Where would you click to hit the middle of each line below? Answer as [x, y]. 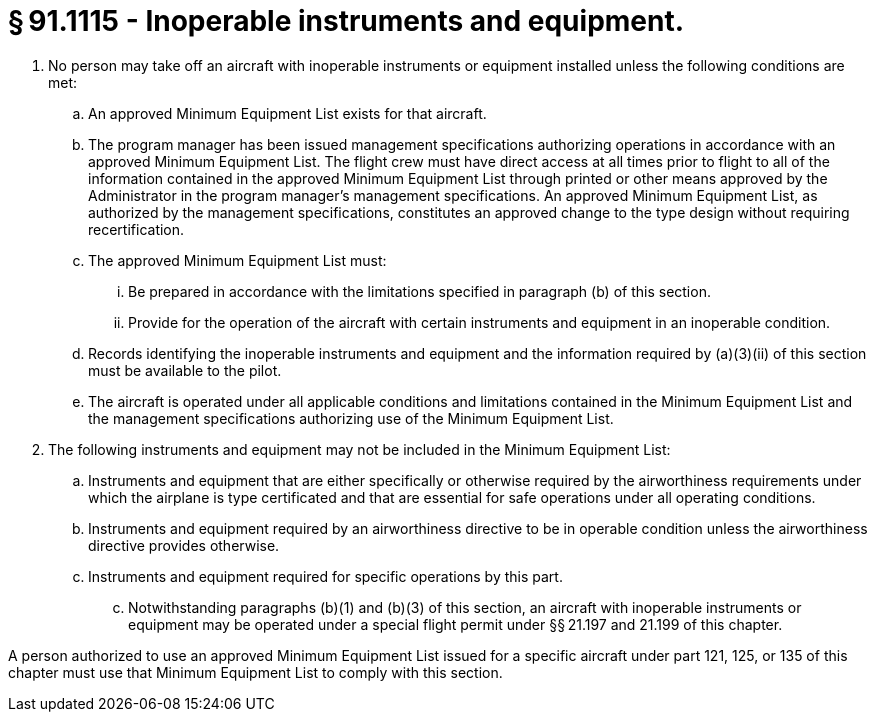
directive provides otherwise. [184, 545]
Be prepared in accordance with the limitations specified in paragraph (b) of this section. [419, 291]
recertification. [136, 229]
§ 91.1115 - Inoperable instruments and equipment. [346, 21]
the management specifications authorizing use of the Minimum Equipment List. [351, 418]
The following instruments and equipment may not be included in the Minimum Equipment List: [359, 449]
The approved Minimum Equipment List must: [237, 260]
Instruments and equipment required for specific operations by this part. [325, 576]
